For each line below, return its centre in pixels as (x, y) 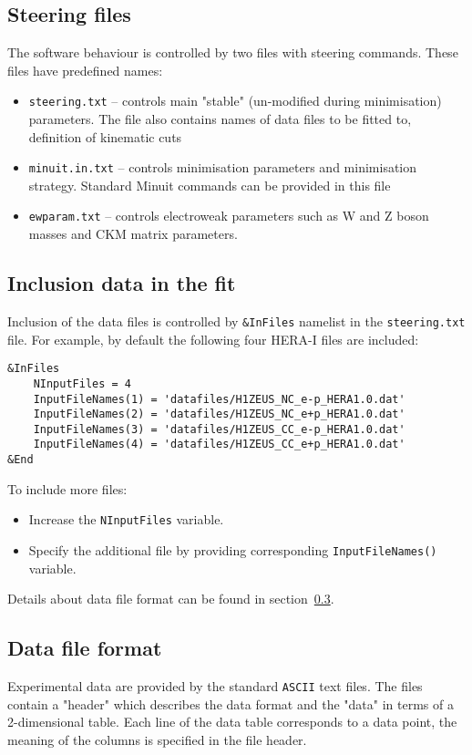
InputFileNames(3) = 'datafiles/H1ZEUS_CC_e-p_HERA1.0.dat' (219, 429)
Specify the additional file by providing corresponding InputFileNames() (233, 550)
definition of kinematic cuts (105, 136)
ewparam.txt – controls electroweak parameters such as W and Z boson (229, 216)
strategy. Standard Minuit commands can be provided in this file (210, 185)
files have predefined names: (85, 70)
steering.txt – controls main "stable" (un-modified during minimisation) (235, 101)
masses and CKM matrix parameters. (133, 234)
